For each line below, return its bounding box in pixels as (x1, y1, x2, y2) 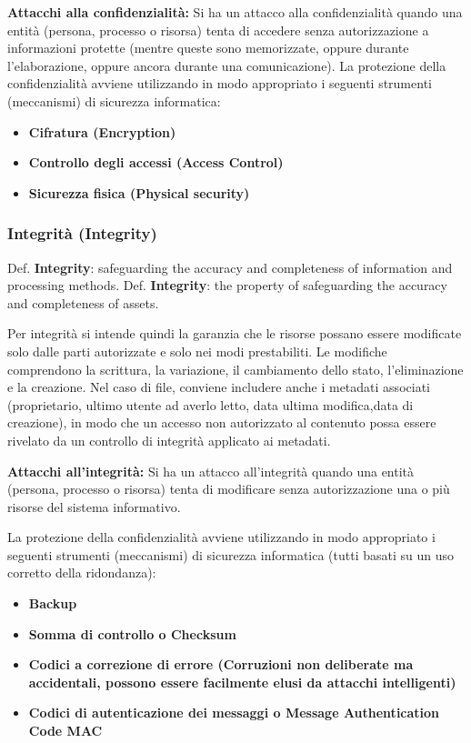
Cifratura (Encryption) (28, 122, 176, 141)
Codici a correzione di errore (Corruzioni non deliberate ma (28, 655, 414, 674)
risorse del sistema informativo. (7, 497, 181, 516)
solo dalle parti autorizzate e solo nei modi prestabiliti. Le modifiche (7, 341, 387, 360)
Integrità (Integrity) (7, 222, 157, 245)
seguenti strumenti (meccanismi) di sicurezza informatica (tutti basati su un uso (7, 545, 455, 564)
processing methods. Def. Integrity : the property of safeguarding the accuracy (7, 276, 447, 295)
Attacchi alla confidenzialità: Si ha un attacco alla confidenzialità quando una (7, 3, 463, 21)
